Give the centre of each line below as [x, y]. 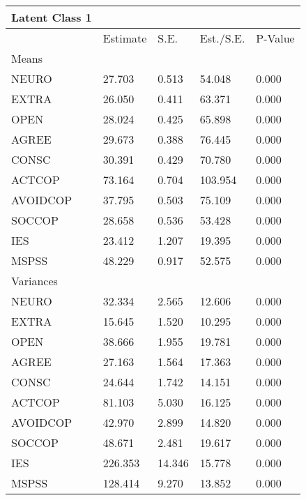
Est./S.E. [222, 38]
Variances [35, 281]
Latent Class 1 [52, 17]
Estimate [125, 38]
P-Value [275, 38]
